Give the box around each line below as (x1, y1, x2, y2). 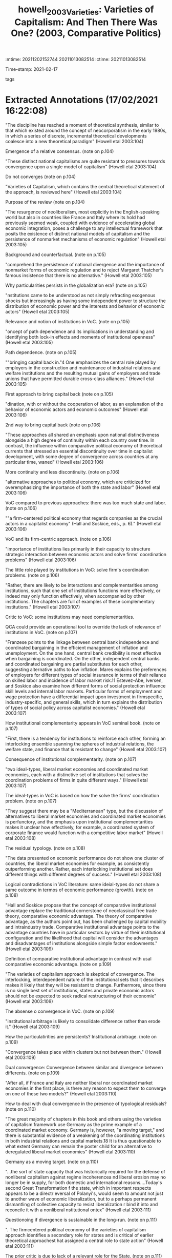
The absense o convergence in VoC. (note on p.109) (5, 1008, 115, 1014)
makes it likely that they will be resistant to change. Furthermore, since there (5, 981, 166, 988)
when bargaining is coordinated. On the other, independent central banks (5, 655, 160, 661)
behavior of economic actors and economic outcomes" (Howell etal (5, 406, 148, 412)
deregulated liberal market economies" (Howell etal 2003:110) (5, 1148, 136, 1155)
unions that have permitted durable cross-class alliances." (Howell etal (5, 376, 154, 382)
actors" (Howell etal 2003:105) (5, 308, 70, 314)
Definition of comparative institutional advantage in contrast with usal (5, 955, 152, 961)
